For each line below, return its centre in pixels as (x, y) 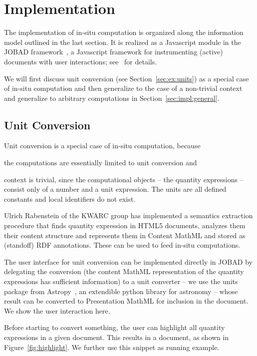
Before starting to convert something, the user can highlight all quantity (115, 327)
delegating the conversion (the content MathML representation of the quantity (124, 271)
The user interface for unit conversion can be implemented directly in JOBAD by (128, 261)
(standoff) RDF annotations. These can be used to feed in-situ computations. (122, 245)
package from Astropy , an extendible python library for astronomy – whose (121, 291)
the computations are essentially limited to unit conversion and (101, 163)
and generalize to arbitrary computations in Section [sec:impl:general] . (112, 98)
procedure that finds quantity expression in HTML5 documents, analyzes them (125, 225)
